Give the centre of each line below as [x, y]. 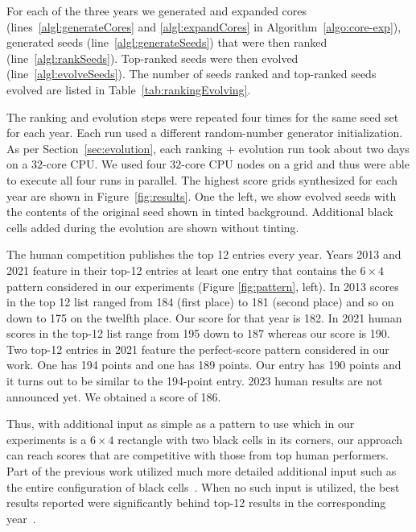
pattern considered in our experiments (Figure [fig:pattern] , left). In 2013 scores [203, 286]
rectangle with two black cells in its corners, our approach [260, 439]
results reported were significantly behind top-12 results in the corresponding [196, 503]
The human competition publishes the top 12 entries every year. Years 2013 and [204, 254]
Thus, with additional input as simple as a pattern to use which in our [181, 424]
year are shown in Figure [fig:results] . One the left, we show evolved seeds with [202, 195]
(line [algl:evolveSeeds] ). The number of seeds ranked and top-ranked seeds [192, 74]
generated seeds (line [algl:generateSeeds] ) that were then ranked [167, 42]
